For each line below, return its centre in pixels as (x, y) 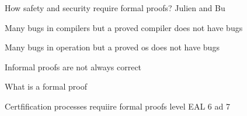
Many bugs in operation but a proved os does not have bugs (112, 47)
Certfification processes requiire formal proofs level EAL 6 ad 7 (117, 106)
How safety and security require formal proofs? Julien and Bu (115, 8)
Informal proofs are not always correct (73, 66)
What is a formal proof (46, 86)
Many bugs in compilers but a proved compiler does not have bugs (124, 27)
